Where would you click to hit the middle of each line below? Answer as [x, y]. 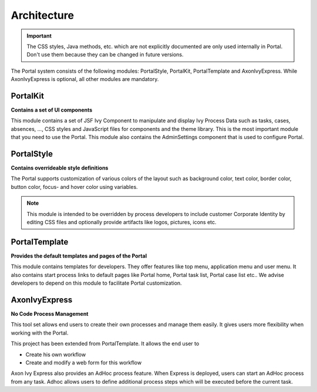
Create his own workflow [56, 354]
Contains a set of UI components [52, 110]
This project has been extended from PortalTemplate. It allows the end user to [105, 344]
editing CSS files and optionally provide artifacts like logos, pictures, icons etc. [122, 222]
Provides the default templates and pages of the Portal [79, 256]
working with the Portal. [40, 333]
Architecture [43, 15]
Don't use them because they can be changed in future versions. [105, 55]
